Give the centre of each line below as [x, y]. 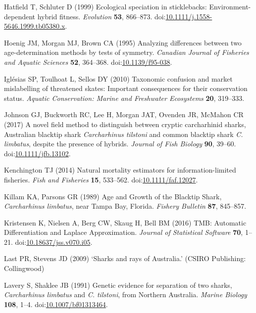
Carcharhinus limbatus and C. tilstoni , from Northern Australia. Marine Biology [126, 294]
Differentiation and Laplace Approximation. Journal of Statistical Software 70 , [124, 232]
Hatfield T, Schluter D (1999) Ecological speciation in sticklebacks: [105, 6]
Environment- [230, 6]
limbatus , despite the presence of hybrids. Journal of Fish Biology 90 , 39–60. [120, 144]
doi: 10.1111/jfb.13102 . [37, 153]
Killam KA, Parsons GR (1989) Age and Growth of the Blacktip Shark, [113, 196]
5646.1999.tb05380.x [35, 26]
